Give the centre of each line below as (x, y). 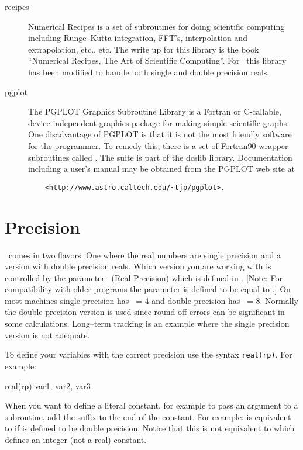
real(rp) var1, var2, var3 (48, 385)
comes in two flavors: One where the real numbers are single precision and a (144, 255)
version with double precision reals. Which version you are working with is (138, 266)
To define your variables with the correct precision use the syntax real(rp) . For (149, 354)
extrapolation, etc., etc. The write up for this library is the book (144, 49)
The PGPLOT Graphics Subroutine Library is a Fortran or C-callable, (155, 111)
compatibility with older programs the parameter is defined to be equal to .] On (148, 289)
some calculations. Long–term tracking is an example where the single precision (147, 323)
